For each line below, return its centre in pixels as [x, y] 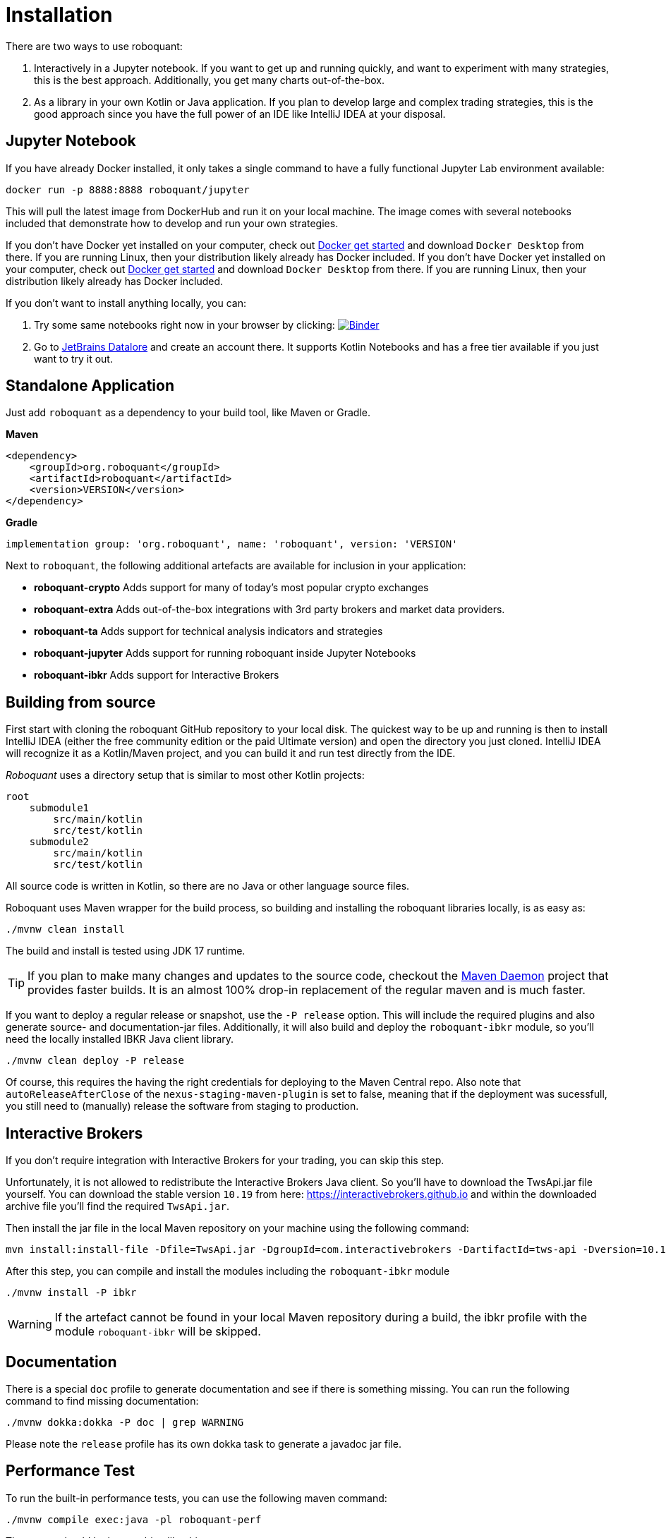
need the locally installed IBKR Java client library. [120, 1039]
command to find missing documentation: [102, 1400]
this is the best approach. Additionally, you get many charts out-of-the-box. [210, 80]
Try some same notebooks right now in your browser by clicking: [184, 325]
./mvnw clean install [65, 930]
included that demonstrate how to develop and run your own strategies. [172, 223]
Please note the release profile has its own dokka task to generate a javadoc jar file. [204, 1443]
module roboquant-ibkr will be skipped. [158, 1332]
